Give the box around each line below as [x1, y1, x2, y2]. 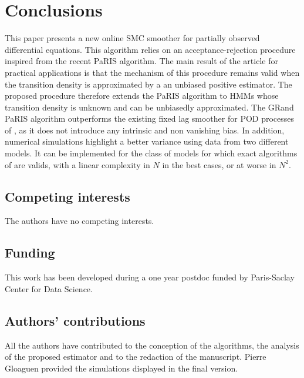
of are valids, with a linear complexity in [5, 158, 150, 170]
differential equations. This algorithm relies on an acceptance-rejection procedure [5, 43, 296, 55]
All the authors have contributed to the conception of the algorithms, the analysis [5, 339, 299, 351]
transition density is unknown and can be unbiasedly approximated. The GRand [5, 101, 294, 113]
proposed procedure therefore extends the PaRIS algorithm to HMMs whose [5, 89, 279, 102]
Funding [5, 243, 55, 262]
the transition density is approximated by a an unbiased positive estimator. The [5, 78, 292, 90]
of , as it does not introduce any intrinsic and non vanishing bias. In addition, [5, 123, 285, 136]
